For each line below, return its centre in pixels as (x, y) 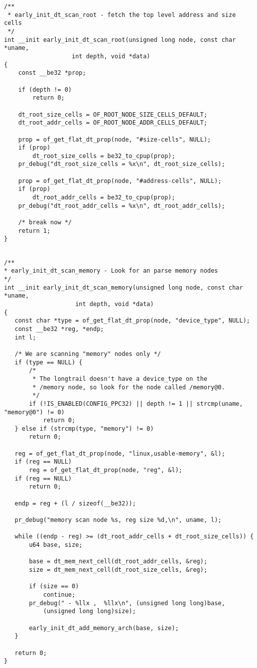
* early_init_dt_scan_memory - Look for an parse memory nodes (111, 271)
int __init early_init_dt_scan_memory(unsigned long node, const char (124, 287)
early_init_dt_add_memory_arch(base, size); (104, 628)
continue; (59, 594)
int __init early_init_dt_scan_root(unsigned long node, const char (120, 40)
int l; (25, 337)
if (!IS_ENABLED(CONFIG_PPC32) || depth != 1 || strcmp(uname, (136, 404)
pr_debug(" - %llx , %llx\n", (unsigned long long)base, (127, 603)
